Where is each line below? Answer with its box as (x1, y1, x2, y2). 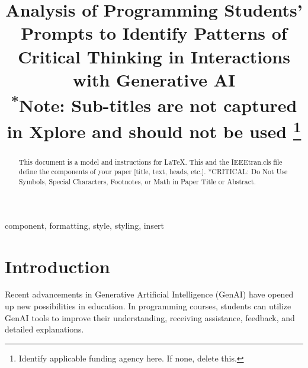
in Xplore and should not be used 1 (7, 116, 301, 143)
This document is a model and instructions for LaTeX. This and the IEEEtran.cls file (18, 156, 283, 167)
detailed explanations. (5, 323, 84, 335)
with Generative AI (72, 67, 236, 91)
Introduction (5, 254, 110, 278)
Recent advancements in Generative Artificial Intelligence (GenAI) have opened (5, 288, 294, 300)
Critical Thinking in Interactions (18, 44, 290, 68)
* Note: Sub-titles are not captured (11, 90, 297, 117)
